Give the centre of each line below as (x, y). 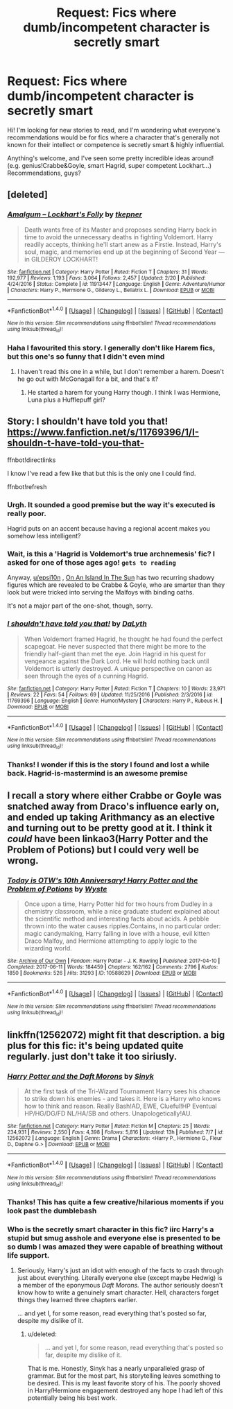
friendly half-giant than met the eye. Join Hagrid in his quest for (115, 654)
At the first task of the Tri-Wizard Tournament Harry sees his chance (122, 1091)
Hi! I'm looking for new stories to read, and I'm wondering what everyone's (114, 130)
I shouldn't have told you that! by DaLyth (77, 624)
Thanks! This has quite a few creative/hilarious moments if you (115, 1202)
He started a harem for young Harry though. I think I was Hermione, (124, 392)
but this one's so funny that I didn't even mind (86, 357)
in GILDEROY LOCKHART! (61, 259)
